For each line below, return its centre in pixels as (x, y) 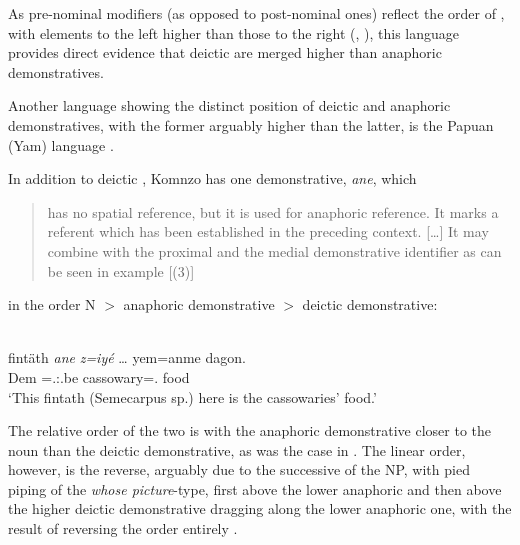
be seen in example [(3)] (121, 270)
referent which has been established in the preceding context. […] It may (268, 231)
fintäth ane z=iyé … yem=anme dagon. (127, 357)
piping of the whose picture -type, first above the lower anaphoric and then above (255, 488)
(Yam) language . (61, 144)
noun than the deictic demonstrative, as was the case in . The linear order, (237, 449)
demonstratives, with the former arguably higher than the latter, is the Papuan (251, 124)
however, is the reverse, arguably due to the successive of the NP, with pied (239, 469)
